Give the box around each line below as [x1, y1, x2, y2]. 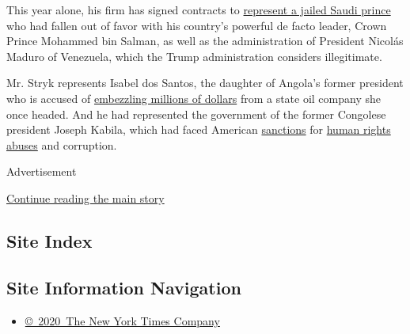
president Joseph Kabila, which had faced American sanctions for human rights [6, 121, 391, 138]
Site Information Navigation [6, 275, 241, 299]
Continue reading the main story [6, 189, 165, 206]
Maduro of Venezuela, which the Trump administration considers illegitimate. [6, 47, 382, 64]
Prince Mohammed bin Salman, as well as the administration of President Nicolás [6, 32, 404, 49]
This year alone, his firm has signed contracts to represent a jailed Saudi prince [6, 2, 391, 17]
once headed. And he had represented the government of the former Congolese [6, 105, 386, 122]
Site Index [6, 228, 93, 252]
